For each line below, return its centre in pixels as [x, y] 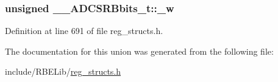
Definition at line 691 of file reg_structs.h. [84, 31]
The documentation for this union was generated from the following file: [139, 51]
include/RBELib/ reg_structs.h [63, 71]
